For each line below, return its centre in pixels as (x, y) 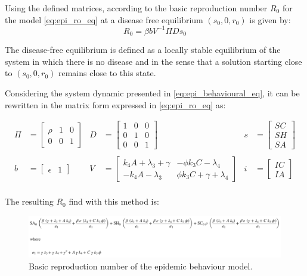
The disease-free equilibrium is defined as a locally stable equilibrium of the (143, 50)
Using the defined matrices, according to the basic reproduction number (136, 8)
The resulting (29, 201)
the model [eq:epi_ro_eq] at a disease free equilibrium (104, 19)
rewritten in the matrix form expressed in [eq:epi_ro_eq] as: (115, 104)
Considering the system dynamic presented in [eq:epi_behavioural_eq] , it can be (152, 92)
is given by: (270, 19)
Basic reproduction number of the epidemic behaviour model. (141, 266)
